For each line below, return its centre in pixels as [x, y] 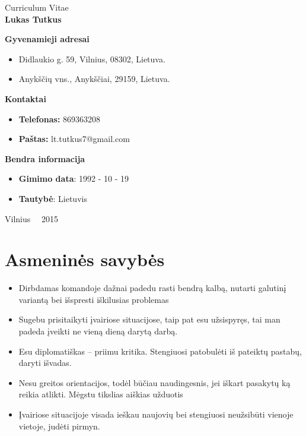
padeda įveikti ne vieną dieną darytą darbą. [98, 331]
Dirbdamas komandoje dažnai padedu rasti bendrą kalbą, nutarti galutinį [152, 288]
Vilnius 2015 [31, 218]
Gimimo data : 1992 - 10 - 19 [74, 178]
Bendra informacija [45, 158]
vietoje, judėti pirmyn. [59, 426]
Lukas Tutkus [33, 19]
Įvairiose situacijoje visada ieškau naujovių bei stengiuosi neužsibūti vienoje [156, 414]
